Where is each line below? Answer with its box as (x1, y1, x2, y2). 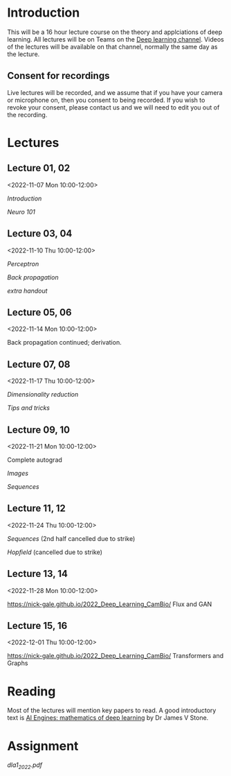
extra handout (7, 286, 48, 295)
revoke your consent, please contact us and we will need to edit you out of (7, 103, 220, 112)
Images (7, 469, 29, 477)
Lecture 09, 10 (7, 424, 71, 436)
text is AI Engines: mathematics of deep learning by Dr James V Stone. (7, 714, 209, 722)
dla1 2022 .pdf (7, 761, 43, 771)
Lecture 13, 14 (7, 568, 68, 580)
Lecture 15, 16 (7, 620, 68, 632)
